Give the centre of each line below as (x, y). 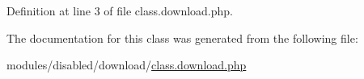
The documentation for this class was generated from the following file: (182, 37)
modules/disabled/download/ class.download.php (127, 65)
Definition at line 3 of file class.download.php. (120, 10)
